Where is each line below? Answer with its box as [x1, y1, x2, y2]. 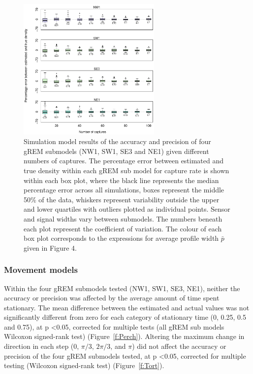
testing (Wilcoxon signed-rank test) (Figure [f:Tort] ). [4, 360, 164, 371]
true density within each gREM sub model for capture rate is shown [24, 165, 229, 175]
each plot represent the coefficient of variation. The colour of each [24, 223, 222, 233]
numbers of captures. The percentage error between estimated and [24, 155, 224, 166]
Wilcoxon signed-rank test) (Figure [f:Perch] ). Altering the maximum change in [4, 331, 245, 341]
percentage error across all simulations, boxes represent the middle [24, 185, 224, 195]
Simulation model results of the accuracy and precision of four [24, 136, 211, 147]
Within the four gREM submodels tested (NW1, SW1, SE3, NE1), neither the [4, 283, 240, 293]
